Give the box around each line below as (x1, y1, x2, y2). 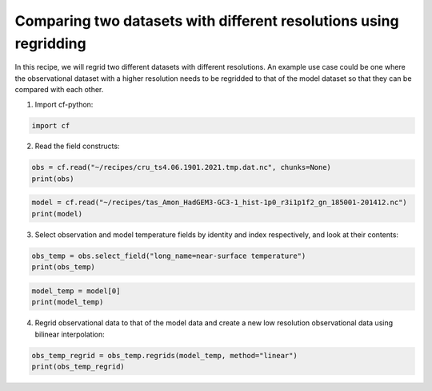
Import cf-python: (34, 99, 94, 109)
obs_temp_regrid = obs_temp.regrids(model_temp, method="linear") (31, 351, 298, 360)
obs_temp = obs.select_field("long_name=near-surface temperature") (31, 251, 306, 260)
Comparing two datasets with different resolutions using (14, 12, 399, 30)
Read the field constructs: (34, 141, 120, 151)
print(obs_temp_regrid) (31, 361, 126, 371)
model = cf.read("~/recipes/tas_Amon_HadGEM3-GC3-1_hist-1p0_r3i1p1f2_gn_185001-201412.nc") (31, 198, 407, 208)
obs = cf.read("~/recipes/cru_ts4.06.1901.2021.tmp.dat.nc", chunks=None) (31, 163, 332, 172)
